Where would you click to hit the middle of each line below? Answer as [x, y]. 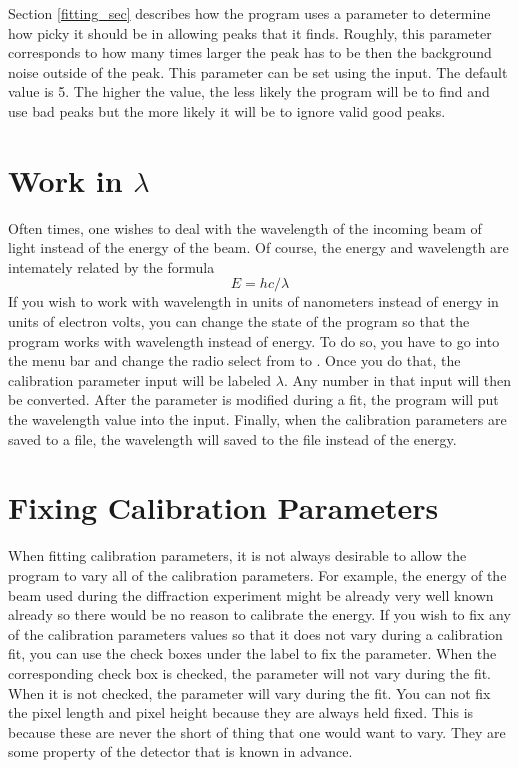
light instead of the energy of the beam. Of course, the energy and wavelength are [258, 247]
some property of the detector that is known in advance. [180, 751]
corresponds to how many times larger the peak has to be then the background [250, 52]
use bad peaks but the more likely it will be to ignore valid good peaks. [227, 110]
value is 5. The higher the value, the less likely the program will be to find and [249, 91]
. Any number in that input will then [397, 379]
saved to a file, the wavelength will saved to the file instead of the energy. [232, 438]
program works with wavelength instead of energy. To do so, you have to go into [254, 340]
